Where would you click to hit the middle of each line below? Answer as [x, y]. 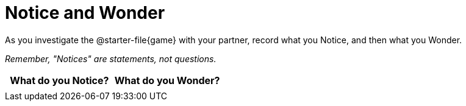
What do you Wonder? [167, 80]
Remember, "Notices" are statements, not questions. [111, 58]
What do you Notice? [59, 80]
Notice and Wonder [85, 13]
